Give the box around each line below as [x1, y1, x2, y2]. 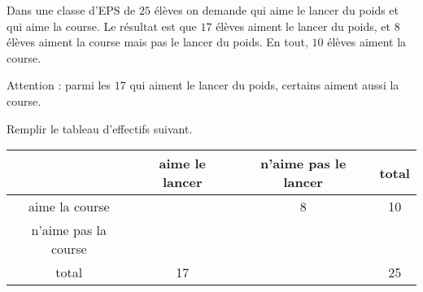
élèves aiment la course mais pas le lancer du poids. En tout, [7, 33, 308, 50]
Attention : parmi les [7, 76, 111, 94]
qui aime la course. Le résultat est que [7, 17, 197, 34]
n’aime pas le [260, 154, 347, 173]
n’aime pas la [31, 220, 107, 240]
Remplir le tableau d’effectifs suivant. [7, 120, 193, 137]
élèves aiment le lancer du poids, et [216, 17, 390, 34]
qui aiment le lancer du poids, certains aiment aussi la [129, 76, 399, 94]
